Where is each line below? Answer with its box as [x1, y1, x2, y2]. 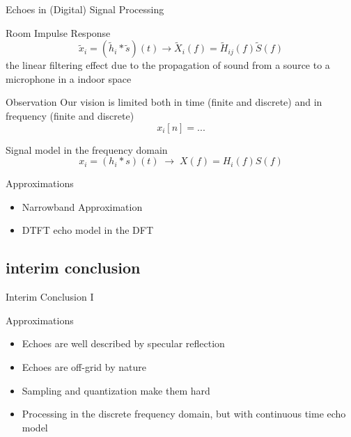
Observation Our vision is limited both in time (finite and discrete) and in [6, 95, 322, 109]
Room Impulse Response [6, 25, 111, 40]
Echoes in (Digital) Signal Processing [6, 2, 164, 16]
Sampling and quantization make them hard [22, 383, 210, 397]
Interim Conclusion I [6, 289, 94, 304]
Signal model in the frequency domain [6, 142, 168, 157]
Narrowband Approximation [22, 199, 143, 214]
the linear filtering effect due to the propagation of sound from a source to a [6, 58, 330, 72]
